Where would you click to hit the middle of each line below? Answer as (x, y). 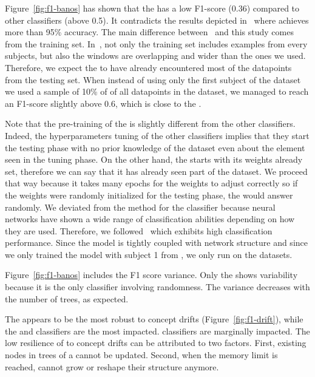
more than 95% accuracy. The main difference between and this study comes (149, 32)
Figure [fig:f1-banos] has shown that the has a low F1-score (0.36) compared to (152, 8)
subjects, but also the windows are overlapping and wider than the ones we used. (155, 56)
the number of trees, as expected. (67, 298)
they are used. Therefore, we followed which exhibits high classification (139, 230)
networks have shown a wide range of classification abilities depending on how (150, 219)
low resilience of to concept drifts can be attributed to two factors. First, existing (156, 343)
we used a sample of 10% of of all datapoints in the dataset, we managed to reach (157, 91)
